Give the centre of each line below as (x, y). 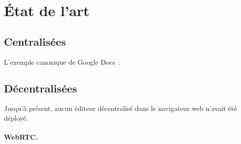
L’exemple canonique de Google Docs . (62, 62)
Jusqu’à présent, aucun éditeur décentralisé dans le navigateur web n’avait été (120, 108)
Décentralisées (40, 88)
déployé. (16, 117)
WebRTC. (21, 137)
